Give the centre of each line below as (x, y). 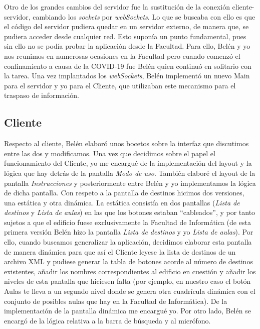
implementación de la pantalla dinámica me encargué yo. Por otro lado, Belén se (127, 311)
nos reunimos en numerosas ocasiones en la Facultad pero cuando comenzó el (122, 56)
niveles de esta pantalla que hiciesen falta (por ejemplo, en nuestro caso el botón (127, 281)
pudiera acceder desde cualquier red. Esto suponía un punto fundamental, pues (125, 36)
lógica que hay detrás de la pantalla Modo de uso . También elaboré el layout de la (130, 173)
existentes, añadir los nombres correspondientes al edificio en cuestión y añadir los (130, 271)
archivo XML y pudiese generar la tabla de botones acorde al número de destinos (128, 261)
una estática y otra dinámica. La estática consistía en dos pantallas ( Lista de (122, 202)
